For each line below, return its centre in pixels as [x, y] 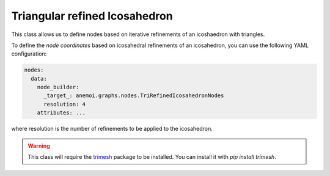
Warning [39, 145]
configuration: [29, 54]
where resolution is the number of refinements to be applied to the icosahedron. [112, 129]
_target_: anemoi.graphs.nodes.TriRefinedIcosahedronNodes [134, 96]
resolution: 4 [64, 104]
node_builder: [58, 87]
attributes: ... [61, 113]
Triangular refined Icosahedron [92, 16]
